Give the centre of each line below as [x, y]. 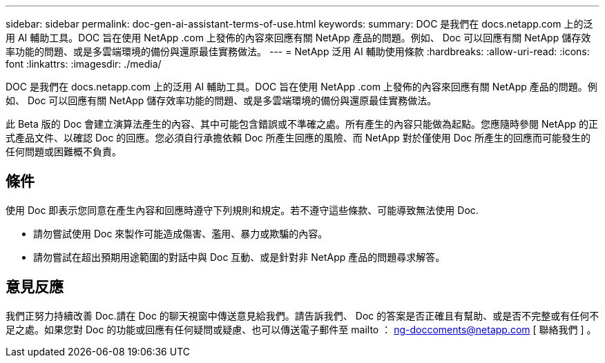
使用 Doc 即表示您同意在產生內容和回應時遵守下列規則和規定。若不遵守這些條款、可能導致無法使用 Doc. [242, 210]
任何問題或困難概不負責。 [64, 151]
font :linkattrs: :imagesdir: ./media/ [84, 64]
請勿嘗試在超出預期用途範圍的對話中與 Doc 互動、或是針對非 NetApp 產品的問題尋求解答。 [239, 257]
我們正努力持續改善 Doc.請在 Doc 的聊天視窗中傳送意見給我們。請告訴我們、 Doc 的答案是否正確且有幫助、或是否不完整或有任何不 [302, 315]
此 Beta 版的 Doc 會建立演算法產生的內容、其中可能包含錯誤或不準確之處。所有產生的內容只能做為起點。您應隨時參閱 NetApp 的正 [302, 124]
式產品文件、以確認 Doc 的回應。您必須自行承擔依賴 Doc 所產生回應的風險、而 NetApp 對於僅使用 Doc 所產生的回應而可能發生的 [298, 138]
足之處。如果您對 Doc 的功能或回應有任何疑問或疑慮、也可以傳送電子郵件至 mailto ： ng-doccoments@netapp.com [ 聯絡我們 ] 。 [301, 329]
